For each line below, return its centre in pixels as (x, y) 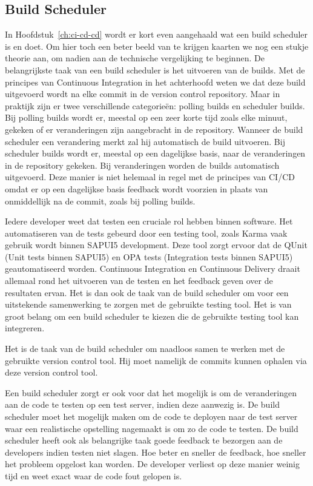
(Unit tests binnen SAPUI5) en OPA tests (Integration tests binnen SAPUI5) (149, 256)
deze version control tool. (51, 372)
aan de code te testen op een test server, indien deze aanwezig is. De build (142, 404)
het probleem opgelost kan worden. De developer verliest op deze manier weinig (153, 464)
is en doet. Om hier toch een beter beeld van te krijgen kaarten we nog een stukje (157, 46)
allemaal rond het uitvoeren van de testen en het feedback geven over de (139, 281)
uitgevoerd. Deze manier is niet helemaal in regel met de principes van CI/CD (150, 177)
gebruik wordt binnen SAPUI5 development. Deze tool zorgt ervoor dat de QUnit (156, 245)
